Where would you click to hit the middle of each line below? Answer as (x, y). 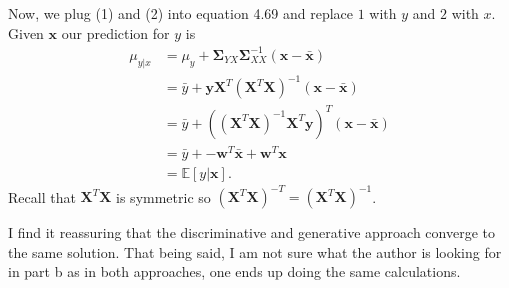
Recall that (42, 196)
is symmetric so (163, 196)
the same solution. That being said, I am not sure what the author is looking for (255, 251)
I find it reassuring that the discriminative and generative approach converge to (251, 232)
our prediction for (115, 32)
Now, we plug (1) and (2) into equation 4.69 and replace (180, 13)
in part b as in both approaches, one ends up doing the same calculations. (234, 271)
